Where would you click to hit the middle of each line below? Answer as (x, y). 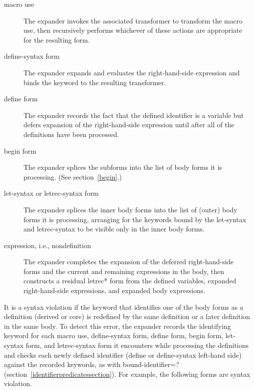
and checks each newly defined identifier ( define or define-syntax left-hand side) (123, 355)
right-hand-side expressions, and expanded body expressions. (115, 290)
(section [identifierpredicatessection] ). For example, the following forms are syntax (127, 374)
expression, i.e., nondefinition (47, 245)
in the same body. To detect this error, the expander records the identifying (117, 326)
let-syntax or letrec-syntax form (51, 193)
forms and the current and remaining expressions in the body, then (124, 271)
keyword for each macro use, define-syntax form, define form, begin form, (114, 335)
